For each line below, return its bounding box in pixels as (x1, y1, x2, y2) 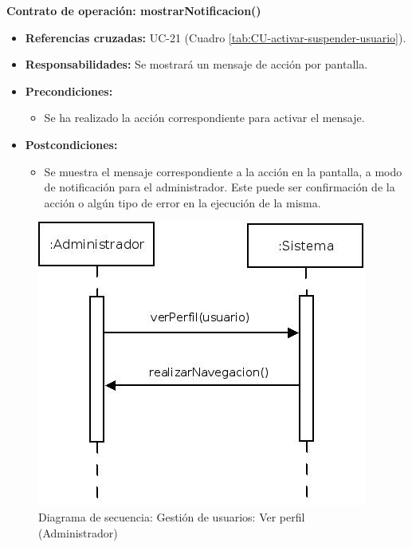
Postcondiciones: (25, 136, 118, 152)
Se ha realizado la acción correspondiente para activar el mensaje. (44, 109, 365, 126)
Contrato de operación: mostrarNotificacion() (6, 2, 261, 18)
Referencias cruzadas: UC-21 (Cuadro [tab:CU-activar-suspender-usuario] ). (25, 29, 406, 45)
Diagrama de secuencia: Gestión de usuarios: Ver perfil (38, 508, 305, 525)
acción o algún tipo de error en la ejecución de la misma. (44, 194, 321, 211)
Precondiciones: (25, 82, 113, 99)
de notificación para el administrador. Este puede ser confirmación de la (44, 179, 395, 195)
